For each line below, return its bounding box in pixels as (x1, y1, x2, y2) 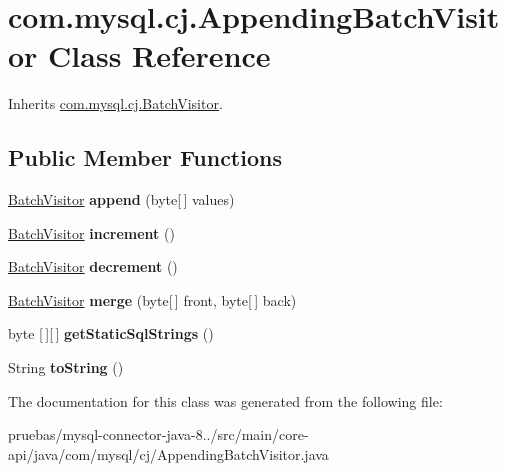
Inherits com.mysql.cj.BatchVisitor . (8, 93, 223, 114)
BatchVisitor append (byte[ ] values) (8, 189, 235, 210)
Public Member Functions (8, 142, 282, 173)
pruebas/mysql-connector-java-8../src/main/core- (8, 424, 309, 445)
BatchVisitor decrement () (8, 256, 178, 277)
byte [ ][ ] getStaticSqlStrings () (8, 323, 214, 344)
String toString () (8, 357, 124, 378)
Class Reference (48, 35, 271, 76)
